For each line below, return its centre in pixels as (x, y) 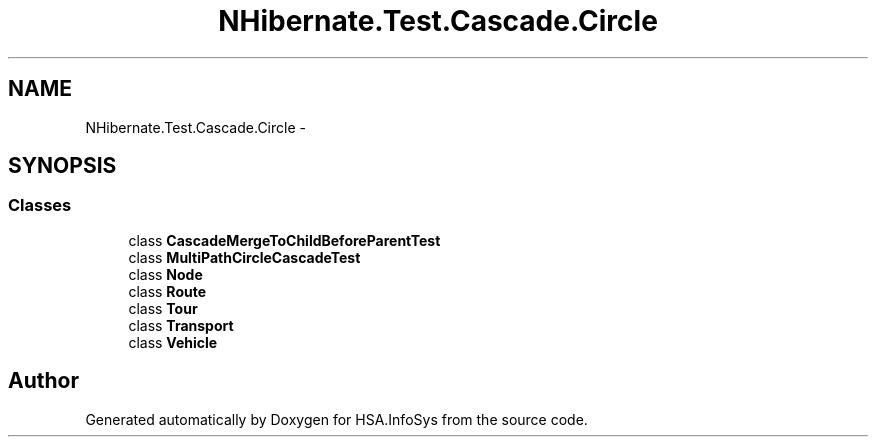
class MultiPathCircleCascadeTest (244, 257)
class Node (165, 274)
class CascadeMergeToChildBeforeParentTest (284, 240)
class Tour (163, 308)
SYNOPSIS (62, 166)
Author (43, 381)
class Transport (181, 325)
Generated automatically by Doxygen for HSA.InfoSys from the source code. (336, 419)
